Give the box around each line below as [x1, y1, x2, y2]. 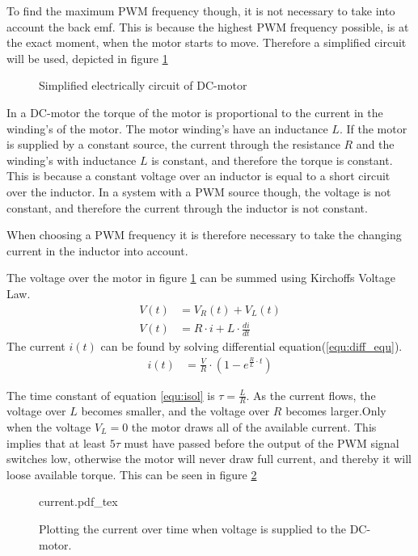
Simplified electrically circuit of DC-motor [39, 77, 247, 94]
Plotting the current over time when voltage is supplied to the [39, 520, 347, 537]
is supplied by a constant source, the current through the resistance [6, 136, 340, 153]
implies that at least [6, 434, 107, 451]
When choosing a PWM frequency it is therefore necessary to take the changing [6, 226, 402, 243]
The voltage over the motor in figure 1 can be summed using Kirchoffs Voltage [6, 269, 396, 286]
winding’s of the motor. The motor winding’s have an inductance [6, 120, 328, 137]
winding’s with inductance [6, 151, 137, 168]
